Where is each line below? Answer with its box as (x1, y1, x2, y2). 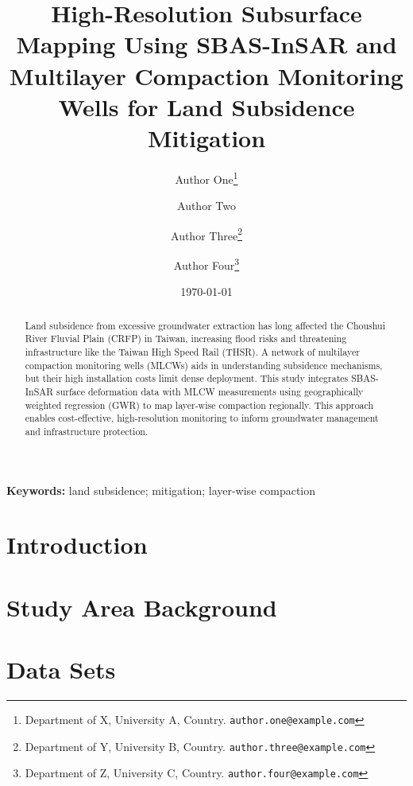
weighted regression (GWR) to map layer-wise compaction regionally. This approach (25, 398, 374, 411)
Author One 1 (175, 168, 238, 187)
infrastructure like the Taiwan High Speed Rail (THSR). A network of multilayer (25, 344, 360, 358)
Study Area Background (6, 590, 277, 623)
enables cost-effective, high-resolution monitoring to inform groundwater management (25, 411, 379, 425)
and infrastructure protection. (25, 424, 149, 438)
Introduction (6, 528, 148, 561)
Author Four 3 (173, 254, 240, 273)
